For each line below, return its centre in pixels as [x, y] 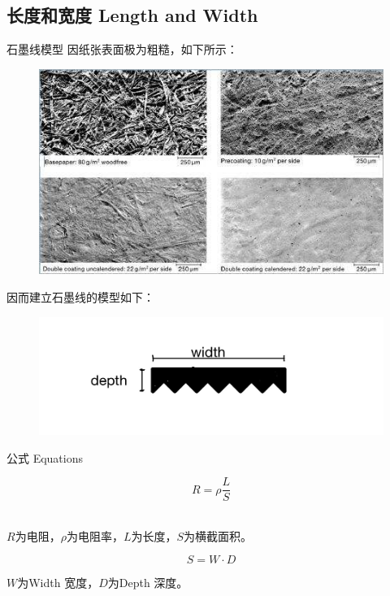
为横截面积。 [218, 535]
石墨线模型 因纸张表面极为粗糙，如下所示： [122, 49]
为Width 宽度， [58, 583]
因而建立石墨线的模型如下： [80, 297]
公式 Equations [45, 457]
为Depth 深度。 [148, 583]
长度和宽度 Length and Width [132, 15]
